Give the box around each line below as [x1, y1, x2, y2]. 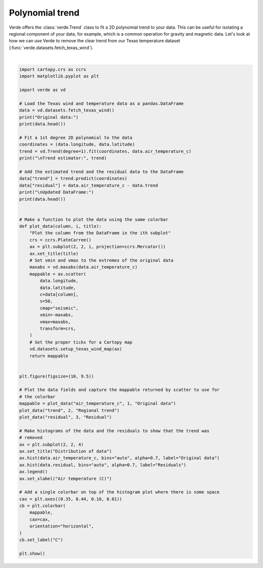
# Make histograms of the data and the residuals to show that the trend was [19, 428, 209, 434]
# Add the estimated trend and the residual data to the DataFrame [19, 169, 184, 174]
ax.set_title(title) [29, 251, 79, 256]
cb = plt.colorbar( [19, 503, 66, 509]
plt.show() [19, 550, 45, 556]
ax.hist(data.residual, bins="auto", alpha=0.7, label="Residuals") [19, 462, 187, 468]
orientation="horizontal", [29, 524, 94, 529]
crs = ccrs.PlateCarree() [29, 237, 92, 243]
